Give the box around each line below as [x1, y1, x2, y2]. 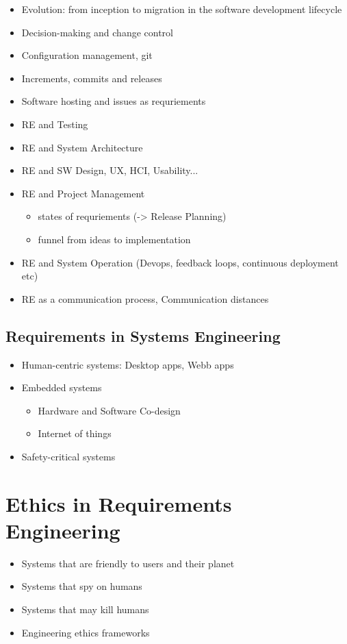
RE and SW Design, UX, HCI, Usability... [21, 163, 198, 177]
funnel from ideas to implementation [38, 232, 191, 246]
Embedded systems [21, 380, 102, 395]
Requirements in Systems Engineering [5, 325, 281, 346]
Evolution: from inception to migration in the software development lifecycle [21, 2, 342, 16]
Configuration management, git [21, 48, 153, 62]
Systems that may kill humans [21, 602, 149, 616]
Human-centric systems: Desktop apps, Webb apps [21, 357, 234, 371]
